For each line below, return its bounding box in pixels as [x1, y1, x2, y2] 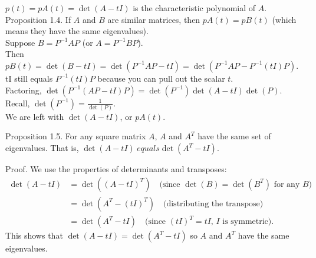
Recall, [5, 96, 30, 109]
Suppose [5, 36, 35, 48]
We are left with [5, 110, 64, 122]
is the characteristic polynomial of [133, 2, 256, 14]
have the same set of [197, 130, 271, 142]
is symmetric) [222, 217, 272, 226]
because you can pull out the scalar [97, 72, 225, 84]
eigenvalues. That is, [5, 142, 79, 154]
